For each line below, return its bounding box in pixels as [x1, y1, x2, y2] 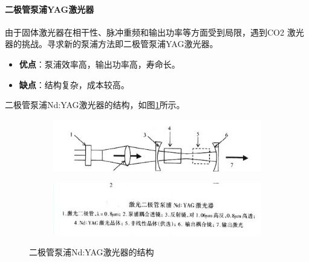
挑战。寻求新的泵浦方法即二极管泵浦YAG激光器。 [21, 37, 218, 50]
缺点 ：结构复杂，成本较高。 [19, 78, 129, 91]
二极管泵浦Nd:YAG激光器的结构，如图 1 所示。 [5, 98, 185, 111]
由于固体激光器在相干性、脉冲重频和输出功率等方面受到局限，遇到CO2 [5, 25, 284, 38]
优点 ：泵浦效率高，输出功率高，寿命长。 [19, 57, 180, 70]
